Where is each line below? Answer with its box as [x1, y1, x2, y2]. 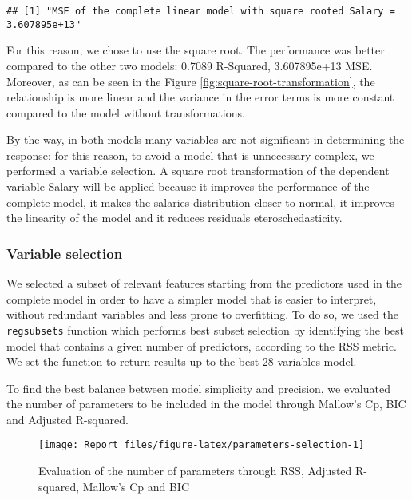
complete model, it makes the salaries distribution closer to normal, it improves [6, 193, 394, 210]
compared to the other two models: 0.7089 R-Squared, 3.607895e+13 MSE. [6, 57, 373, 73]
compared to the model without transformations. [6, 104, 245, 121]
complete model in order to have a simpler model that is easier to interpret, [6, 290, 377, 307]
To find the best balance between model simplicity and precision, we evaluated [6, 379, 390, 396]
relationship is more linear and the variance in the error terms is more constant [6, 89, 394, 105]
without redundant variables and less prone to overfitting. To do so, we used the [6, 306, 398, 323]
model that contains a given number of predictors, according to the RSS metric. [6, 337, 397, 354]
